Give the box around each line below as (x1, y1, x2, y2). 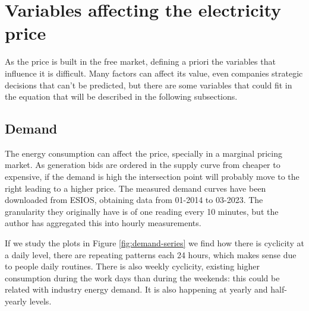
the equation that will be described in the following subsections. (5, 90, 238, 103)
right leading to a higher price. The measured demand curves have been (5, 182, 266, 194)
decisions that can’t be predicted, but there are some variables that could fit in (5, 78, 292, 91)
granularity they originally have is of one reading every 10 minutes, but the (5, 205, 279, 217)
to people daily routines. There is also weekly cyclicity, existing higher (5, 260, 260, 272)
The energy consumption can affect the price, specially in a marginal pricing (5, 147, 282, 159)
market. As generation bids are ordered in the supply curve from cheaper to (5, 158, 280, 171)
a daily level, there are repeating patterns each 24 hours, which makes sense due (5, 248, 297, 261)
